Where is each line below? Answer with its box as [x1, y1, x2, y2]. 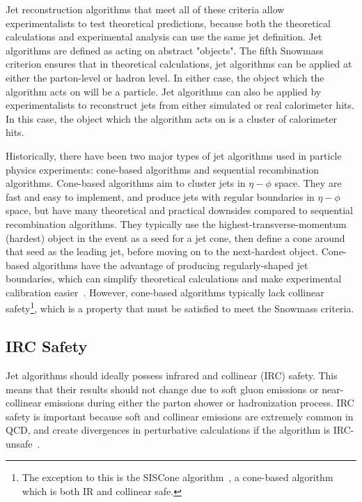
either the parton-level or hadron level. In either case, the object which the [6, 70, 324, 84]
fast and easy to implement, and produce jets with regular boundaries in [6, 189, 315, 204]
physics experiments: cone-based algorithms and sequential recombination [6, 162, 320, 176]
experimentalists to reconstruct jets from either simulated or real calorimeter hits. [6, 98, 354, 112]
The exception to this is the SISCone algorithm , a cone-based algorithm [22, 470, 333, 485]
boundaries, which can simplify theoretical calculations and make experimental [6, 271, 342, 286]
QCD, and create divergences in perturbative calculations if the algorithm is [6, 423, 331, 437]
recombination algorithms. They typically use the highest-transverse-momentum [6, 216, 347, 231]
